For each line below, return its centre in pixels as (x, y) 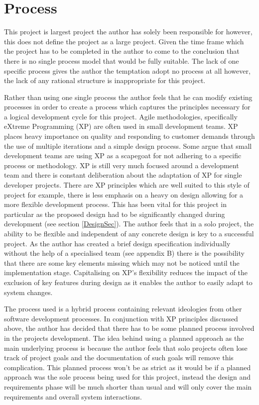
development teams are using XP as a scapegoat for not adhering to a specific (123, 155)
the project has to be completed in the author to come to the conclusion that (122, 51)
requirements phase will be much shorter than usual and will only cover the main (128, 386)
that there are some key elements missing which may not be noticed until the (122, 262)
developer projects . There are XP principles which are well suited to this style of (127, 185)
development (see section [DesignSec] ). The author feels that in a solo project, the (129, 224)
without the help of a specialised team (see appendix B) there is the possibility (124, 253)
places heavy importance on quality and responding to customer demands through (129, 136)
